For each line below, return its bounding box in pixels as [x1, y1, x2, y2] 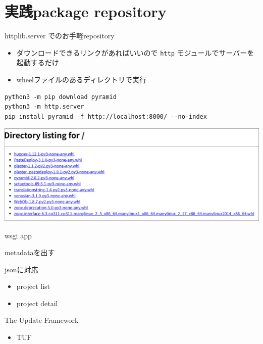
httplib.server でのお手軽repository [5, 30, 115, 41]
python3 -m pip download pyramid [5, 93, 117, 101]
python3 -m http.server [5, 103, 84, 111]
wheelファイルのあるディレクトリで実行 [16, 74, 147, 84]
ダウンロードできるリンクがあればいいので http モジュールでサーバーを [16, 47, 254, 58]
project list [16, 281, 50, 291]
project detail [16, 298, 58, 308]
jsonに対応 [5, 264, 38, 274]
